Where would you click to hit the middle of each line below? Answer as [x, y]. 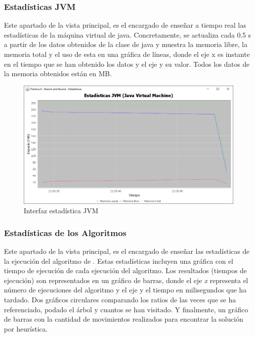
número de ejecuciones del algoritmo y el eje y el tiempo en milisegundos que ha [125, 290]
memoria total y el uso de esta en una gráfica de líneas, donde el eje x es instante [127, 54]
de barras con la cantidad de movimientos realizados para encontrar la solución [124, 319]
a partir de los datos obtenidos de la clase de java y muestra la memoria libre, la [126, 44]
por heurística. [26, 328]
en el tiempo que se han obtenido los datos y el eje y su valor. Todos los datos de [127, 64]
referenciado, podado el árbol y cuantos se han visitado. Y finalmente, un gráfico [126, 309]
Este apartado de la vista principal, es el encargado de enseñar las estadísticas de [127, 251]
